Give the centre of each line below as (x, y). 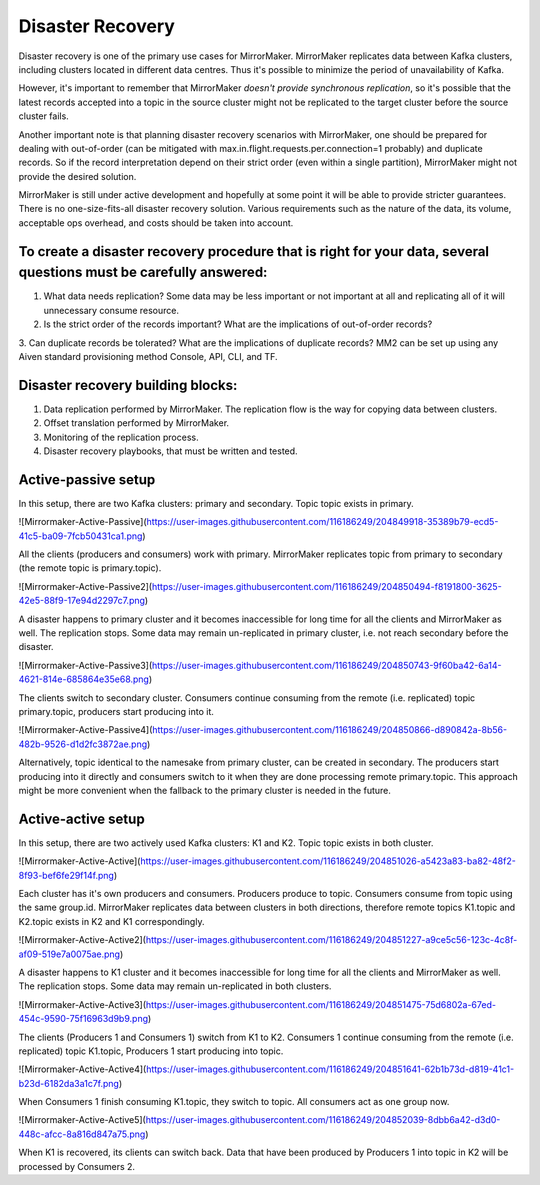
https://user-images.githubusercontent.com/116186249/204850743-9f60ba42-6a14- (326, 665)
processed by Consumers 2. (76, 1166)
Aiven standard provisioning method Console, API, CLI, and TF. (148, 356)
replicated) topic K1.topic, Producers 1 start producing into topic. (151, 1051)
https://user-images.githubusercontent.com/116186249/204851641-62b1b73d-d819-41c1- (330, 1069)
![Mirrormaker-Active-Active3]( (82, 1004)
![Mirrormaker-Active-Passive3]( (85, 665)
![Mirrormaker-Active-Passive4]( (85, 730)
